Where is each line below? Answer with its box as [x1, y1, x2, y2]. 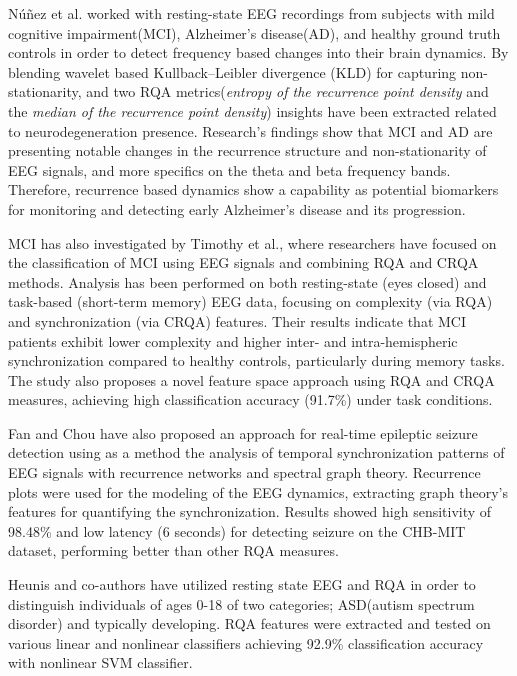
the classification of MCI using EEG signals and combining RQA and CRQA [8, 252, 479, 273]
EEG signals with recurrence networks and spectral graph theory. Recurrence [8, 462, 481, 483]
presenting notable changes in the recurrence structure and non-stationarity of [8, 140, 487, 161]
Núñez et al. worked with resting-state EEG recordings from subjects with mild [8, 3, 495, 23]
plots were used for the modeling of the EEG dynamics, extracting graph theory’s [8, 481, 508, 502]
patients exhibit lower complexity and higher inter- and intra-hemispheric [8, 330, 458, 351]
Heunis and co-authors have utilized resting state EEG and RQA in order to [8, 574, 476, 595]
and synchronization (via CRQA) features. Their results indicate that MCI [8, 310, 467, 331]
